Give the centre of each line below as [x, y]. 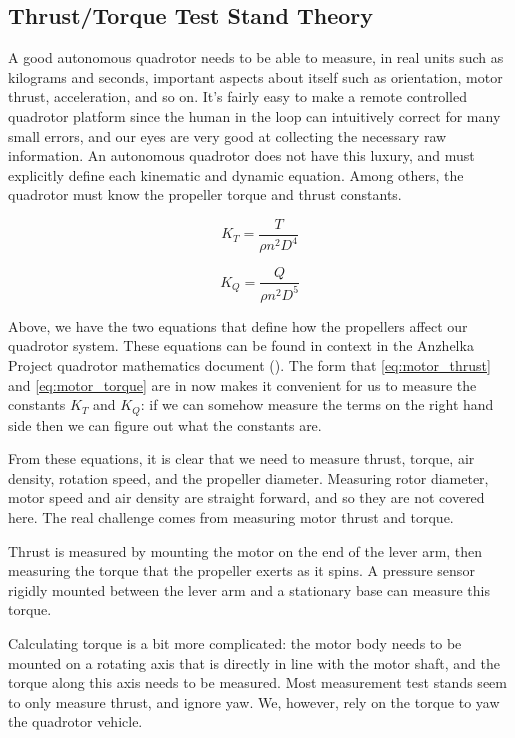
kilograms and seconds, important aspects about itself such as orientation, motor [255, 76]
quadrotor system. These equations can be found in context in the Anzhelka [241, 345]
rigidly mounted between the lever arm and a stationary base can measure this [249, 589]
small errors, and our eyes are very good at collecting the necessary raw [227, 135]
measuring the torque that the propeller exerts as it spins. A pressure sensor [241, 570]
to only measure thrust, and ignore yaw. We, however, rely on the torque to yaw [254, 701]
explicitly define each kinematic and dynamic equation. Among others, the [236, 174]
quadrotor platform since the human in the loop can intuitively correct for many [254, 115]
